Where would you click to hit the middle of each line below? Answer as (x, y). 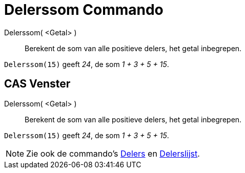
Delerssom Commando (84, 10)
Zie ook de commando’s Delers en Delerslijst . (113, 153)
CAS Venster (37, 84)
